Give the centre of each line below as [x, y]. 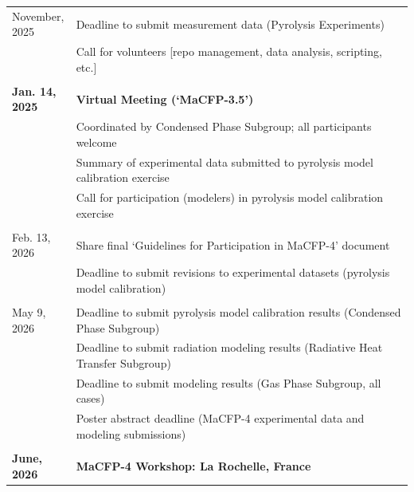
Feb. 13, [31, 236]
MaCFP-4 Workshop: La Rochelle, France [193, 465]
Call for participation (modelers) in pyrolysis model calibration [230, 197]
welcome [96, 142]
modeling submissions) [131, 433]
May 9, [29, 312]
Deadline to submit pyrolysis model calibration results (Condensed [238, 312]
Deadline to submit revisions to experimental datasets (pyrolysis [233, 272]
